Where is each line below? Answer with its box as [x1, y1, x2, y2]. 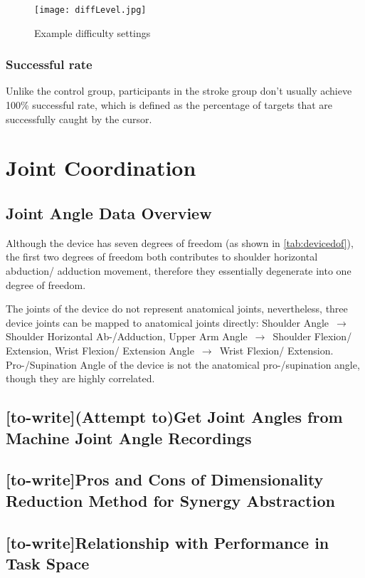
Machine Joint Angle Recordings [6, 426, 252, 448]
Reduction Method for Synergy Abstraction [6, 489, 335, 511]
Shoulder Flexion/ [273, 329, 352, 344]
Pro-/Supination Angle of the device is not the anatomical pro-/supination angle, [6, 357, 360, 372]
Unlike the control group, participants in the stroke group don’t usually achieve [6, 83, 352, 98]
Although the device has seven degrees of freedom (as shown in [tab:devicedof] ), [6, 235, 354, 250]
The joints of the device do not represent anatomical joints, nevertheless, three [6, 301, 348, 316]
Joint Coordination [6, 153, 196, 182]
